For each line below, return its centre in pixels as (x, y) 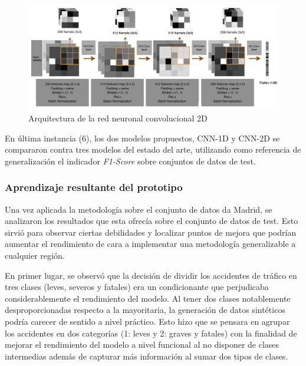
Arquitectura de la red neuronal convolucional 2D (118, 118)
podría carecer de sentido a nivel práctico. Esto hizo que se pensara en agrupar (147, 321)
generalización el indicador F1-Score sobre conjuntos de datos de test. (130, 161)
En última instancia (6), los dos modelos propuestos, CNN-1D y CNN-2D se (142, 138)
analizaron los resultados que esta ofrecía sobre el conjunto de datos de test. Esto (152, 221)
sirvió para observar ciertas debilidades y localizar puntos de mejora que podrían (151, 232)
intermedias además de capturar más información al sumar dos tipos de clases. (147, 356)
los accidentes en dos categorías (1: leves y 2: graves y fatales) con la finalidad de (151, 333)
